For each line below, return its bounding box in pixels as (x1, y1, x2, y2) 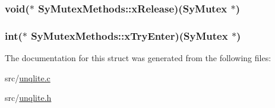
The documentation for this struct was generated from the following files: (5, 52, 271, 64)
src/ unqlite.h (5, 91, 52, 104)
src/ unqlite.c (5, 71, 50, 84)
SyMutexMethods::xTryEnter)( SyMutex (31, 28, 228, 43)
